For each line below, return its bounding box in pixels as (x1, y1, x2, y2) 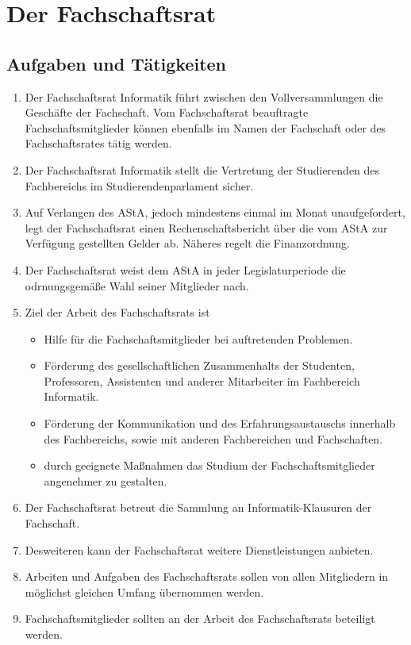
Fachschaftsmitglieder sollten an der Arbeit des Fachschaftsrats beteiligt (25, 610, 375, 627)
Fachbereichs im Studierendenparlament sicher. (25, 177, 254, 194)
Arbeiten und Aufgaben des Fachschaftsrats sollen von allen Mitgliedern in (25, 568, 389, 585)
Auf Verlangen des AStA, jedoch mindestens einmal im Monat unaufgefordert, (25, 204, 405, 221)
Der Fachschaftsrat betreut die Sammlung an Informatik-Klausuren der (25, 499, 372, 516)
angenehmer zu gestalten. (44, 472, 167, 489)
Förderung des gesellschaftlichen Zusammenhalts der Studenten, (44, 357, 355, 374)
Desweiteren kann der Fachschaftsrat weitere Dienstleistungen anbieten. (25, 541, 374, 558)
